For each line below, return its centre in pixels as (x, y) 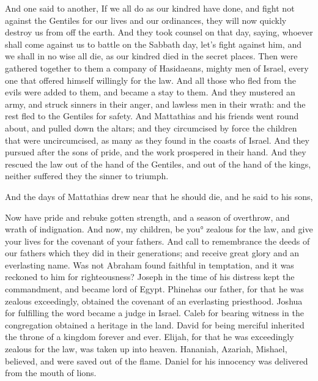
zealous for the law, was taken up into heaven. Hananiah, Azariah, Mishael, (146, 349)
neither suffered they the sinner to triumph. (87, 176)
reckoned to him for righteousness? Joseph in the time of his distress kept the (150, 277)
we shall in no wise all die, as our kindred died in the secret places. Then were (151, 56)
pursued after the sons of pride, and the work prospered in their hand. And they (156, 152)
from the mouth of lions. (51, 373)
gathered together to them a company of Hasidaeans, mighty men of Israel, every (157, 68)
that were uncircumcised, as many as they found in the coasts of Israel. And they (157, 140)
